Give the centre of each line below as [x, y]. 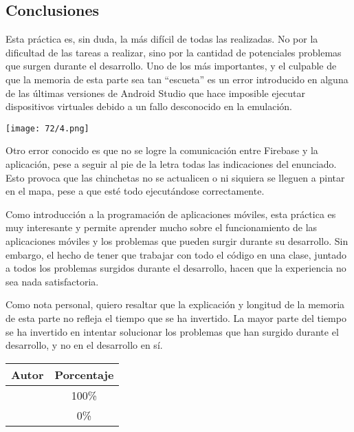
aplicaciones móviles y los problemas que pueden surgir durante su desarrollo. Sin [177, 240]
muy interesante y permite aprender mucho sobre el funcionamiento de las [162, 227]
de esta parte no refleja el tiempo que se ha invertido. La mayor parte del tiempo [176, 317]
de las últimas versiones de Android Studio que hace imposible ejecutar [156, 93]
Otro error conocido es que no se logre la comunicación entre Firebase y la [162, 150]
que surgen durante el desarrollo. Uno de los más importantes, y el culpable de [171, 66]
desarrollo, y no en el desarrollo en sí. [84, 345]
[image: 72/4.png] [47, 128]
